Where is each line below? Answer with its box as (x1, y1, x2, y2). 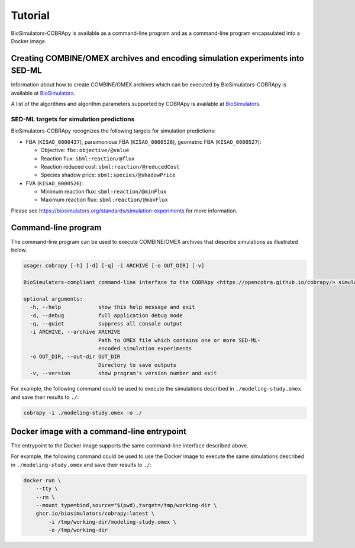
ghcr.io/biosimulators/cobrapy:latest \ (35, 510, 155, 517)
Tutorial (11, 9, 50, 22)
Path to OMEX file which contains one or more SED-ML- (98, 337, 261, 343)
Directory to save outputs (98, 362, 177, 368)
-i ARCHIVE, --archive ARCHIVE (30, 328, 121, 336)
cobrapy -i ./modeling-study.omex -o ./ (23, 409, 142, 416)
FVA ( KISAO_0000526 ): (25, 179, 83, 186)
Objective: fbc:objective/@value (40, 147, 130, 154)
